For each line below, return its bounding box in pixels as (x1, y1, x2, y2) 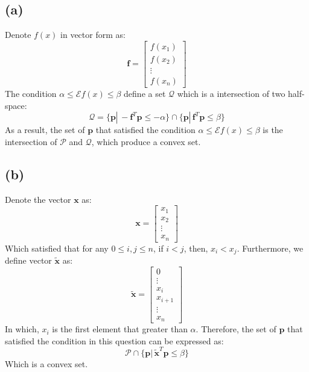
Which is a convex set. (5, 358, 88, 370)
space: (5, 99, 27, 111)
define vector (5, 254, 52, 267)
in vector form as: (60, 28, 126, 41)
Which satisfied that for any (5, 241, 109, 254)
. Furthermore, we (237, 241, 304, 254)
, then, (183, 241, 208, 254)
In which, (5, 323, 39, 335)
